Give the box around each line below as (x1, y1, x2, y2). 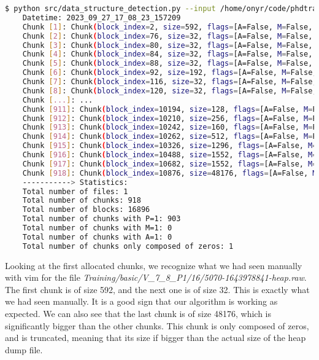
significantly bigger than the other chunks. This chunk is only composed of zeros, (5, 319, 309, 332)
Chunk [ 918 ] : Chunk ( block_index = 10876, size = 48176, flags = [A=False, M (22, 168, 317, 178)
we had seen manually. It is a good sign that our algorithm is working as (5, 295, 278, 308)
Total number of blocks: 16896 (22, 205, 150, 214)
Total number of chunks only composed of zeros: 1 (22, 241, 234, 251)
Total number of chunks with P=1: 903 (22, 214, 181, 224)
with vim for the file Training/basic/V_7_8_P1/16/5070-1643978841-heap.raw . (5, 271, 307, 284)
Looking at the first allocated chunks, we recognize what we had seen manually (5, 259, 302, 272)
